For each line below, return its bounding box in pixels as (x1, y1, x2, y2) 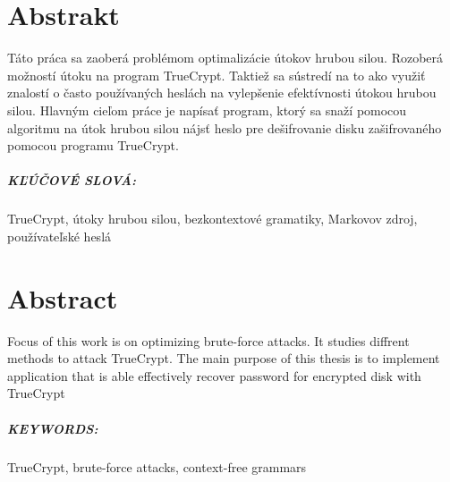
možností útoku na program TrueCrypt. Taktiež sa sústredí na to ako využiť (7, 65, 426, 84)
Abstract (7, 279, 118, 316)
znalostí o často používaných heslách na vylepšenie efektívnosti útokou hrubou (7, 83, 437, 102)
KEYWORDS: (7, 419, 98, 437)
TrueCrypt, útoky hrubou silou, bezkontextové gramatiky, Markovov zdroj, (7, 209, 418, 228)
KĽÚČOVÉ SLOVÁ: (7, 171, 136, 190)
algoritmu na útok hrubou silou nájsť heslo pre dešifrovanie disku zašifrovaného (7, 118, 442, 137)
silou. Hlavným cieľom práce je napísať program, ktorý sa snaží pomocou (7, 100, 407, 119)
